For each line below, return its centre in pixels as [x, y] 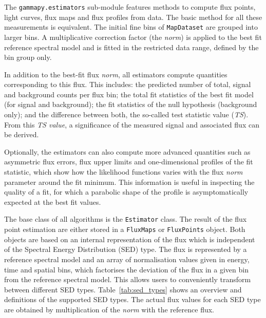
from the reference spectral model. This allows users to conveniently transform [128, 279]
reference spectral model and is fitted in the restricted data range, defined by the [131, 47]
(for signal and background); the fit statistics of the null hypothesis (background [131, 104]
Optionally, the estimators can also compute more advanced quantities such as [127, 151]
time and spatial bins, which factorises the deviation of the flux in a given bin [126, 269]
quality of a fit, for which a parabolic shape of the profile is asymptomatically [126, 192]
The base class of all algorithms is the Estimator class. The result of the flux [126, 219]
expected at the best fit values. [53, 202]
